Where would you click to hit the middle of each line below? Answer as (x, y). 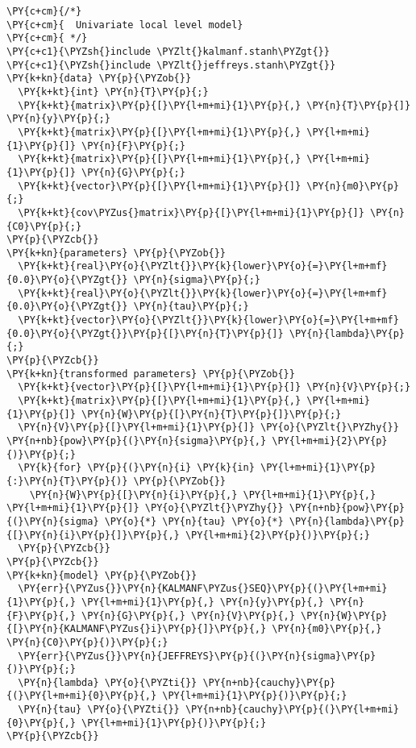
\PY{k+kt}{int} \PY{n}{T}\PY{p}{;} (113, 91)
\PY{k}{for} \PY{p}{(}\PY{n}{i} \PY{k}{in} (136, 468)
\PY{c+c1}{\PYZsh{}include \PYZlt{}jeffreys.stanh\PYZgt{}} (171, 65)
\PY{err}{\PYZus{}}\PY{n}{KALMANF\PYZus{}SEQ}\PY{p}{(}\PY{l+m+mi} (203, 589)
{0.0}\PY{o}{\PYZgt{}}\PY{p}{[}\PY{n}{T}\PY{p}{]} (145, 333)
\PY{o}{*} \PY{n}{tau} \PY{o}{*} (194, 521)
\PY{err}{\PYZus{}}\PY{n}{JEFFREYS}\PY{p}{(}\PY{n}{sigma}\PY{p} (197, 656)
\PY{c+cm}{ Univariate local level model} (125, 25)
